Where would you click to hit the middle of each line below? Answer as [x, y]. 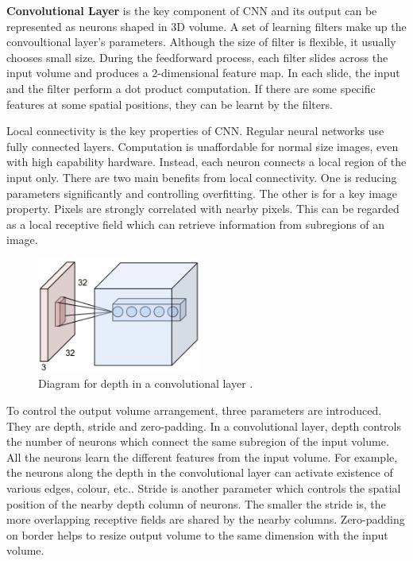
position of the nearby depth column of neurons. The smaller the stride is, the [196, 503]
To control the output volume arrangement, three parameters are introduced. [194, 410]
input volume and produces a [77, 73]
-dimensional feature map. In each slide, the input [279, 73]
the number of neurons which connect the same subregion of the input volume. [198, 441]
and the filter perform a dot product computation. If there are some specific [191, 88]
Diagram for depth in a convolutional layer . [146, 383]
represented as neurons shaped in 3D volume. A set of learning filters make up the [206, 26]
